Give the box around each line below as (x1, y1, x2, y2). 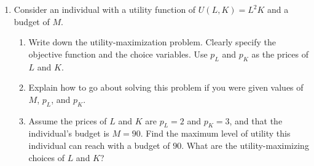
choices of (28, 151, 65, 164)
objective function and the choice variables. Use (28, 47, 208, 60)
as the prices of (251, 47, 308, 60)
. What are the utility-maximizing (181, 138, 309, 151)
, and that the (229, 114, 283, 127)
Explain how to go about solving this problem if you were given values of (28, 81, 304, 94)
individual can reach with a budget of (28, 138, 170, 151)
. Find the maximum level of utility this (140, 127, 291, 140)
